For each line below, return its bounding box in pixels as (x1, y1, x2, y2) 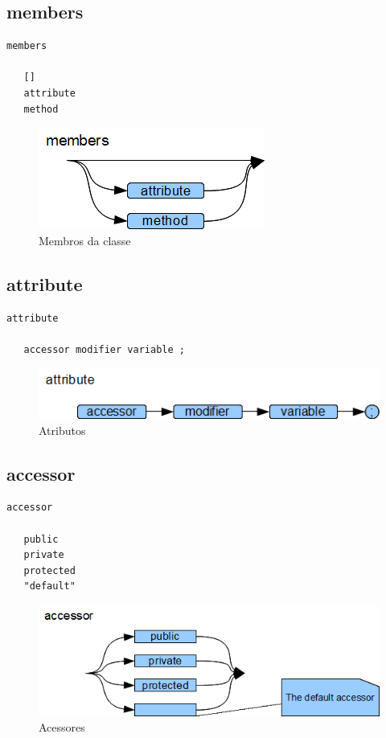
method (23, 103, 59, 115)
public (23, 533, 59, 545)
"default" (23, 580, 76, 592)
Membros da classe (39, 232, 131, 248)
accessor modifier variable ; (23, 343, 185, 355)
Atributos (39, 421, 86, 438)
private (23, 549, 64, 561)
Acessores (39, 719, 85, 736)
